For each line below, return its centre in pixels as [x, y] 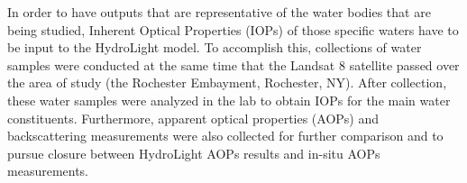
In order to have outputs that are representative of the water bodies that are [219, 12]
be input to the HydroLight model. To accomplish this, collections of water [215, 47]
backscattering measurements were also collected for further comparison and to [225, 136]
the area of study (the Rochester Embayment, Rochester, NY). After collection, [227, 82]
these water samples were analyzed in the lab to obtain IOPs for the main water [229, 100]
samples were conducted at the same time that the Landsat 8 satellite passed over [233, 64]
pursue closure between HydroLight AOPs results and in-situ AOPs [194, 153]
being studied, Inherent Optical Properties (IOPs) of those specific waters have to [233, 29]
